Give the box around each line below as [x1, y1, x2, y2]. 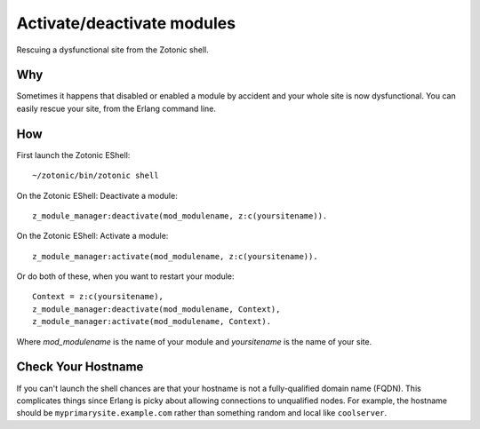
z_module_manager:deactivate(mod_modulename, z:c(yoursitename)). [32, 211, 328, 221]
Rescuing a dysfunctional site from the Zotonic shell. [16, 44, 209, 55]
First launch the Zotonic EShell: [16, 149, 131, 160]
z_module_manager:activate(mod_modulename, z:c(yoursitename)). [32, 251, 319, 261]
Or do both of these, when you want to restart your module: [16, 271, 235, 282]
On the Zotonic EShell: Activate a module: [16, 231, 169, 242]
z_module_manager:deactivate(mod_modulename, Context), [32, 304, 281, 314]
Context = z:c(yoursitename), [32, 291, 164, 302]
